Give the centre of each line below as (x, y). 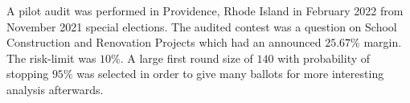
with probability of (324, 58)
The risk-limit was (51, 58)
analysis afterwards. (55, 89)
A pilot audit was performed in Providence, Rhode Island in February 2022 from (205, 10)
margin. (383, 42)
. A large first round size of (187, 58)
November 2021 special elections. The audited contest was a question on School (202, 26)
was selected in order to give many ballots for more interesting (230, 74)
